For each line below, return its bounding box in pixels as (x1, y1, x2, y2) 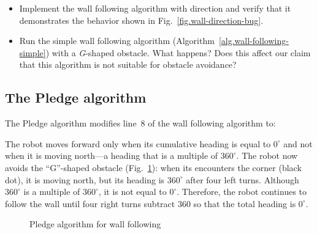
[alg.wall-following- (218, 34, 289, 47)
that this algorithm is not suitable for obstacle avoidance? (19, 58, 237, 71)
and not (283, 137, 313, 150)
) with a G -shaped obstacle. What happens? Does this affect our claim (45, 46, 311, 59)
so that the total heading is (193, 197, 296, 210)
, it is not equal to (98, 185, 167, 198)
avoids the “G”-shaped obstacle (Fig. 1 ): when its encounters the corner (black (5, 161, 302, 174)
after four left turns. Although (186, 173, 299, 186)
